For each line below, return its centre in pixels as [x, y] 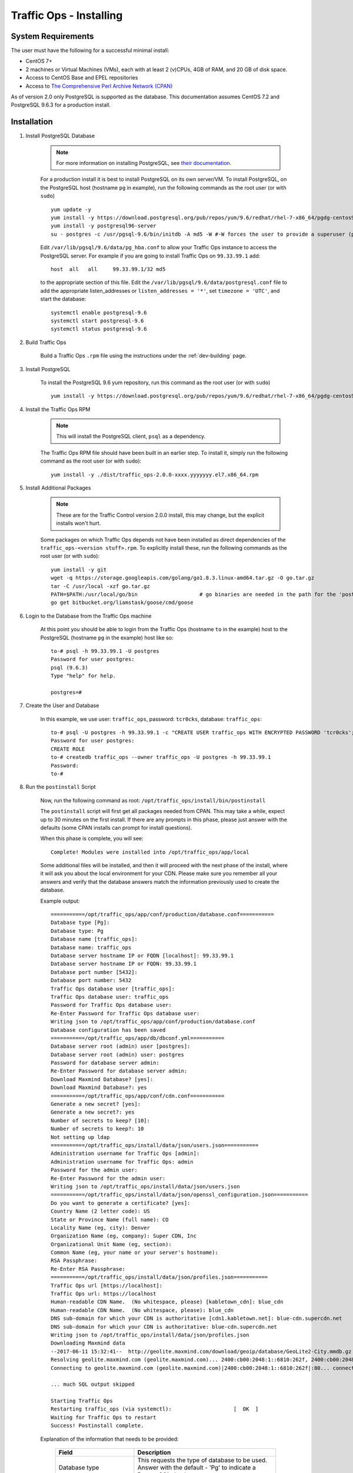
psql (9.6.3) [69, 668]
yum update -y [71, 209]
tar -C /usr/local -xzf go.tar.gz [100, 586]
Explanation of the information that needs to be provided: [109, 1439]
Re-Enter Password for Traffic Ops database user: [125, 1013]
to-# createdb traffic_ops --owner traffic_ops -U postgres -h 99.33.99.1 [161, 757]
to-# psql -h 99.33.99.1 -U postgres [105, 651]
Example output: [60, 901]
